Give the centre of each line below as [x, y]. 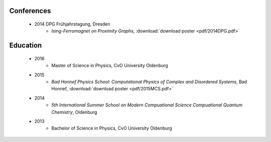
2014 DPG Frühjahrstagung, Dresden [72, 24]
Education [26, 45]
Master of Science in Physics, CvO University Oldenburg [110, 66]
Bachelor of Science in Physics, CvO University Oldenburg [112, 128]
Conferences [30, 11]
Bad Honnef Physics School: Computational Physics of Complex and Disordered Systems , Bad [149, 82]
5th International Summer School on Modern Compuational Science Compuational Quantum [147, 105]
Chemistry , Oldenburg [74, 112]
